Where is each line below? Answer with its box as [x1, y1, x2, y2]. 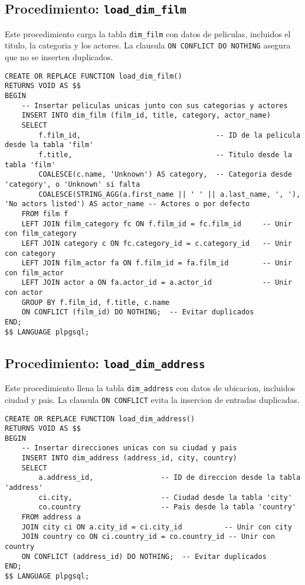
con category [5, 249, 55, 258]
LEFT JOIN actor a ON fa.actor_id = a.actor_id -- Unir [21, 278, 292, 287]
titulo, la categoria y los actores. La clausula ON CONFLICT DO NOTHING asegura [5, 39, 291, 51]
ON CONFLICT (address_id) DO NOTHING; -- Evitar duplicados [21, 552, 267, 561]
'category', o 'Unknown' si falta [5, 180, 140, 188]
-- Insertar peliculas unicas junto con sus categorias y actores [21, 101, 288, 110]
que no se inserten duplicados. [5, 51, 113, 63]
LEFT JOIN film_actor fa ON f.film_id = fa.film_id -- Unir [21, 259, 292, 268]
